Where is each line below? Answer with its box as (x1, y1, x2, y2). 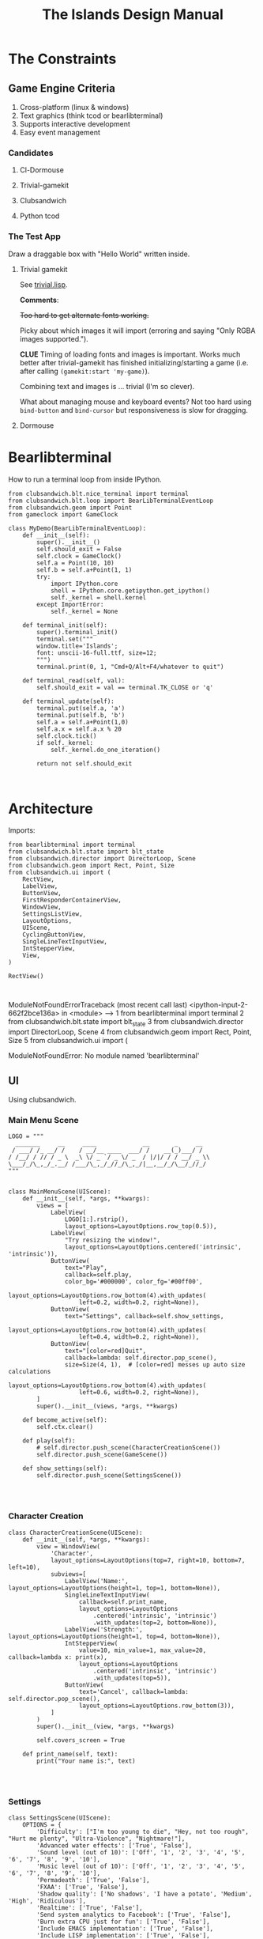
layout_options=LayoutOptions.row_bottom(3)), (78, 1702, 235, 1710)
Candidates (8, 147, 54, 158)
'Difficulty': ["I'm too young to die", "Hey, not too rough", (36, 1827, 249, 1835)
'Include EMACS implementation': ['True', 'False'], (36, 1924, 214, 1933)
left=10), (8, 1563, 41, 1571)
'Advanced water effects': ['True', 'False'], (36, 1841, 193, 1850)
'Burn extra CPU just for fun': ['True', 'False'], (36, 1918, 211, 1926)
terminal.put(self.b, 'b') (36, 711, 126, 719)
